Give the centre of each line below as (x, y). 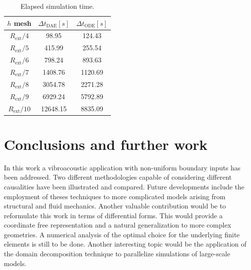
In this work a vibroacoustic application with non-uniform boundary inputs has (122, 167)
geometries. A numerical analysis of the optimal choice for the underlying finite (122, 234)
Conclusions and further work (106, 144)
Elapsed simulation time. (57, 6)
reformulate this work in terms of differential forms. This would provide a (113, 215)
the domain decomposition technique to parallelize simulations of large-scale (117, 254)
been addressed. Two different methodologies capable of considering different (118, 177)
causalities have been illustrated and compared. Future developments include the (124, 186)
